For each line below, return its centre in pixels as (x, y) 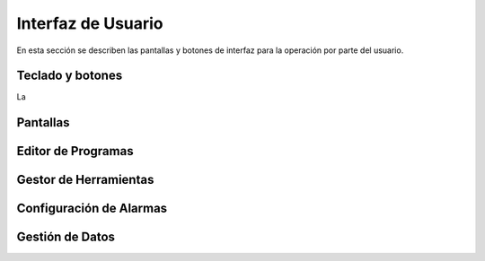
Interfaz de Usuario (90, 23)
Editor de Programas (75, 151)
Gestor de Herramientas (85, 180)
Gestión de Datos (66, 237)
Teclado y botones (70, 76)
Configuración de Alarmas (92, 209)
